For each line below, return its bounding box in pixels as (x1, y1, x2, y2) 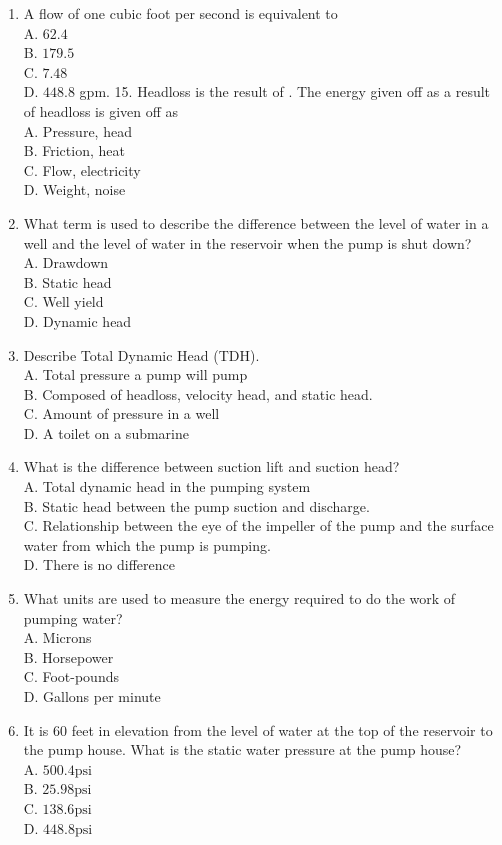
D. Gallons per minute (23, 686, 161, 706)
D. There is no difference (23, 554, 176, 575)
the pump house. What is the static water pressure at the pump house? (23, 739, 462, 760)
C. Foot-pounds (23, 666, 119, 687)
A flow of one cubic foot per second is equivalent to (23, 3, 338, 23)
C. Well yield (23, 291, 104, 312)
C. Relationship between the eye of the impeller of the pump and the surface (23, 515, 494, 536)
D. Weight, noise (23, 179, 126, 200)
